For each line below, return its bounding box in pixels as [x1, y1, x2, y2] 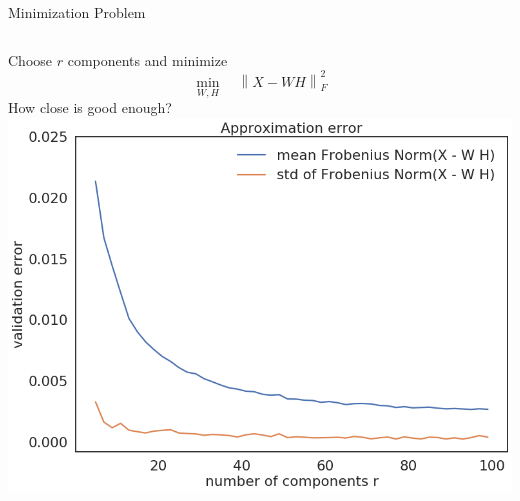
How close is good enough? [8, 97, 172, 118]
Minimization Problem [8, 2, 146, 22]
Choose [8, 49, 53, 70]
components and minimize [67, 49, 228, 70]
